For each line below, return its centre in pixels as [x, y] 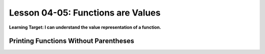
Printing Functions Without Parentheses [72, 41]
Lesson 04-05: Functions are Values [85, 13]
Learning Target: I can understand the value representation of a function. [85, 27]
